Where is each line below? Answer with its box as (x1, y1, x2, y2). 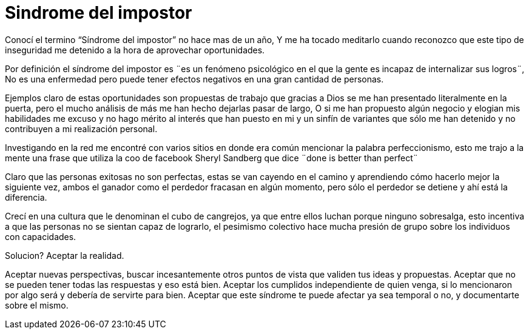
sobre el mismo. (5, 299, 69, 310)
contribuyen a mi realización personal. (5, 123, 158, 134)
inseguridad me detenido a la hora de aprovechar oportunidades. (5, 44, 265, 55)
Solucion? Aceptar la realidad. (5, 250, 124, 261)
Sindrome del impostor (5, 2, 192, 23)
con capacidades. (5, 231, 76, 242)
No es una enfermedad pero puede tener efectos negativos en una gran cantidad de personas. (5, 73, 384, 84)
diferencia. (5, 192, 47, 202)
